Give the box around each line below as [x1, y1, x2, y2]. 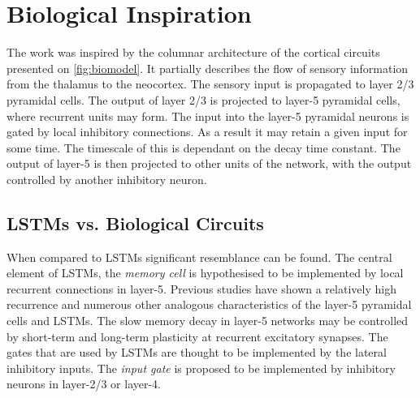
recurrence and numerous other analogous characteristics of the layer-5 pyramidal [6, 296, 412, 313]
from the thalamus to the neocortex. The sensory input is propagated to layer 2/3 [6, 75, 414, 92]
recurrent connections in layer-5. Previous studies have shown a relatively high [6, 280, 396, 297]
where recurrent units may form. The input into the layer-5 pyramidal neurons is [6, 107, 409, 124]
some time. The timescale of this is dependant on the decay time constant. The [6, 139, 401, 156]
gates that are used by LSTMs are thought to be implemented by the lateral [6, 344, 387, 361]
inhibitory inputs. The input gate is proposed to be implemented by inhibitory [6, 359, 396, 376]
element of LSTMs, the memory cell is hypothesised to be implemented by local [6, 264, 404, 281]
